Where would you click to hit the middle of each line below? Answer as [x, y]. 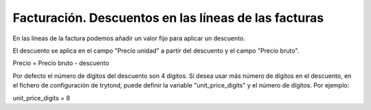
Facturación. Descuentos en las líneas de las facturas [168, 18]
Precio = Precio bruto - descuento [61, 63]
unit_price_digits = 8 [41, 98]
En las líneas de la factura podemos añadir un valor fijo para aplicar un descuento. [129, 38]
